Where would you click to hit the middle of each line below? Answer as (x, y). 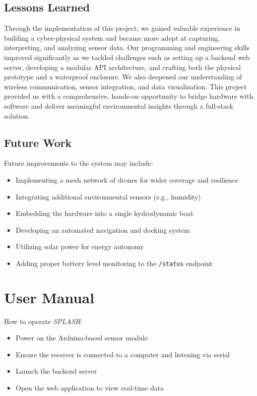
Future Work (38, 142)
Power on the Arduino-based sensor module (82, 338)
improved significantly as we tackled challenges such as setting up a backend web (127, 57)
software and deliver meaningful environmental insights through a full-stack (119, 105)
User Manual (49, 297)
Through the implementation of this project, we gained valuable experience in (122, 28)
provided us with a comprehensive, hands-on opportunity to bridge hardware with (129, 96)
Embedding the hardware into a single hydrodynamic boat (104, 213)
